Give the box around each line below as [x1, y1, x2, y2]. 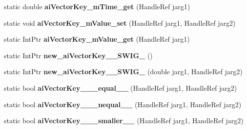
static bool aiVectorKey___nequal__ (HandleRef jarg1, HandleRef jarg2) [4, 99, 242, 109]
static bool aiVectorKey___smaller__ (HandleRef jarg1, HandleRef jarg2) [4, 115, 244, 126]
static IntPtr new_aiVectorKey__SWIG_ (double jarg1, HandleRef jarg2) [4, 66, 243, 77]
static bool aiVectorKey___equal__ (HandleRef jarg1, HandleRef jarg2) [4, 82, 237, 93]
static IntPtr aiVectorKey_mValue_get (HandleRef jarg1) [4, 34, 190, 44]
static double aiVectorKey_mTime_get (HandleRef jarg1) [4, 1, 190, 11]
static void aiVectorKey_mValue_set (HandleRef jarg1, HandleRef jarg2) [4, 17, 236, 28]
